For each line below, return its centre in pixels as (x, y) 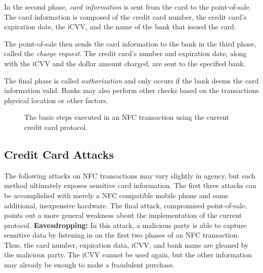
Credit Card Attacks (59, 154)
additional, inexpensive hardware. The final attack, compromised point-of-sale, (126, 205)
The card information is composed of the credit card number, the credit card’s (125, 16)
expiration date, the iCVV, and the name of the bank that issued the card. (120, 27)
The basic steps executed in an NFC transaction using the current (127, 117)
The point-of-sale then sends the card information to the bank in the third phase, (130, 43)
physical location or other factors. (56, 100)
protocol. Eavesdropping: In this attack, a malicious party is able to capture (125, 225)
